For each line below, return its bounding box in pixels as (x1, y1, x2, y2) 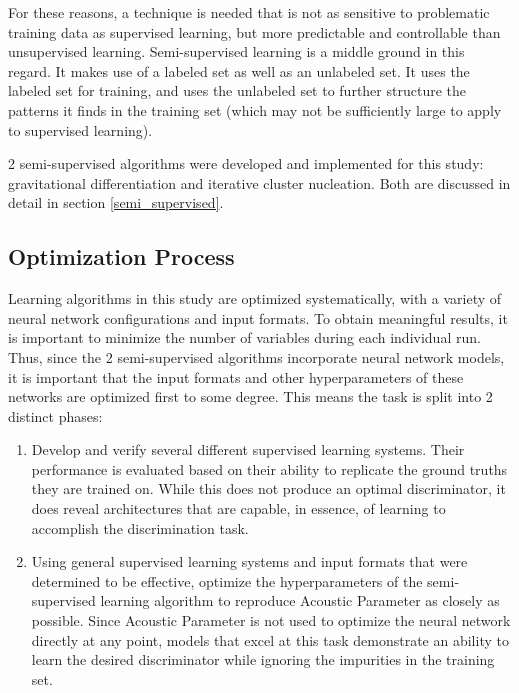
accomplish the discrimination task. (31, 517, 249, 538)
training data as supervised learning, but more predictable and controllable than (8, 21, 501, 42)
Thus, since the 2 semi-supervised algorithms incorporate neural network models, (8, 346, 505, 367)
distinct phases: (8, 405, 103, 426)
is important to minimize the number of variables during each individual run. (8, 327, 481, 348)
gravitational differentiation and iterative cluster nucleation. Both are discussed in (8, 172, 511, 193)
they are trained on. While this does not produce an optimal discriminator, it (31, 478, 506, 499)
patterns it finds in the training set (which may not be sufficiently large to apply (8, 99, 502, 120)
